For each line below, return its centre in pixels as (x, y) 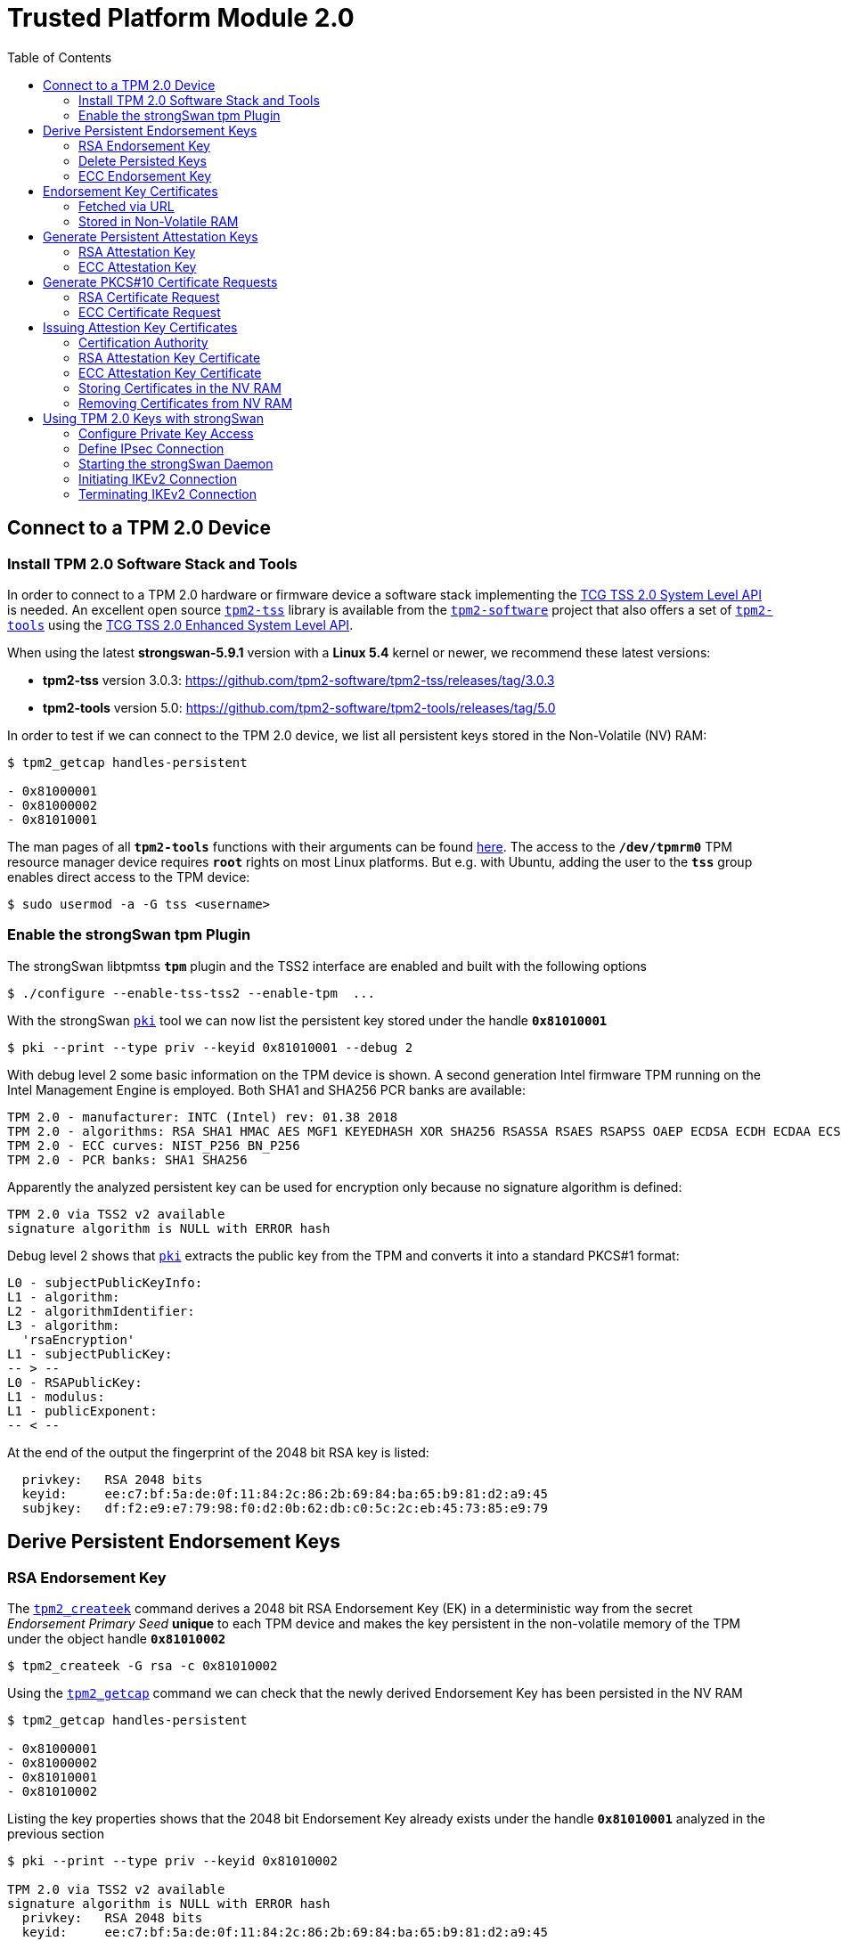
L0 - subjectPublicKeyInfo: (105, 1282)
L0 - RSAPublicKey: (75, 1382)
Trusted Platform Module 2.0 (181, 18)
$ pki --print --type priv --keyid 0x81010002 (172, 1860)
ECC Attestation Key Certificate (170, 372)
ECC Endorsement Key (145, 175)
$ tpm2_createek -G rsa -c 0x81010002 (143, 1665)
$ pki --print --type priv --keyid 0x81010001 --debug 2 (210, 1047)
